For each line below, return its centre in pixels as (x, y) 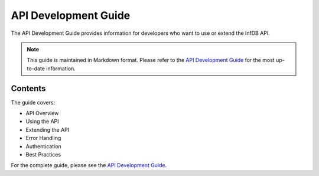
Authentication (43, 146)
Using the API (42, 122)
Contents (28, 88)
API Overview (42, 113)
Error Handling (43, 138)
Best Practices (43, 154)
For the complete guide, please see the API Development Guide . (89, 165)
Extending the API (48, 129)
